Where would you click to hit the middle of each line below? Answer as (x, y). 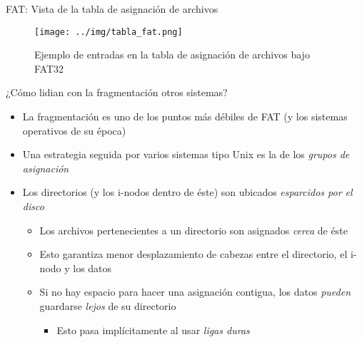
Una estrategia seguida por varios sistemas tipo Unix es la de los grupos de (186, 154)
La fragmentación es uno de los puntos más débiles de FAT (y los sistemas (185, 116)
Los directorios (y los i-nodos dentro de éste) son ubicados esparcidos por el (187, 192)
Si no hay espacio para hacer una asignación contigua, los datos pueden (195, 292)
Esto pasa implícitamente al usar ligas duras (153, 330)
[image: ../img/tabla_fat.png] (109, 32)
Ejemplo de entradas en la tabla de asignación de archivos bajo (172, 55)
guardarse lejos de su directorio (108, 305)
